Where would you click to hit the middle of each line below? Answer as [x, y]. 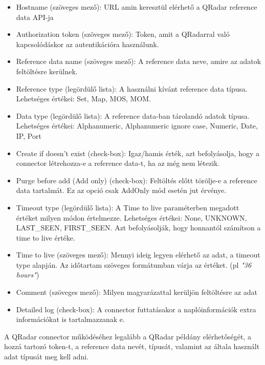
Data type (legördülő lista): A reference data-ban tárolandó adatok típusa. [133, 115]
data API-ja [35, 17]
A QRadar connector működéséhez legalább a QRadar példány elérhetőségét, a [128, 336]
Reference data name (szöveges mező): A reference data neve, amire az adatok [139, 61]
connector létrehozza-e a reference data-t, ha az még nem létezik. [118, 163]
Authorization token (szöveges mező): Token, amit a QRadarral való [123, 34]
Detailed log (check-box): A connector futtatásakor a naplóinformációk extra [136, 309]
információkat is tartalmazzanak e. [70, 319]
